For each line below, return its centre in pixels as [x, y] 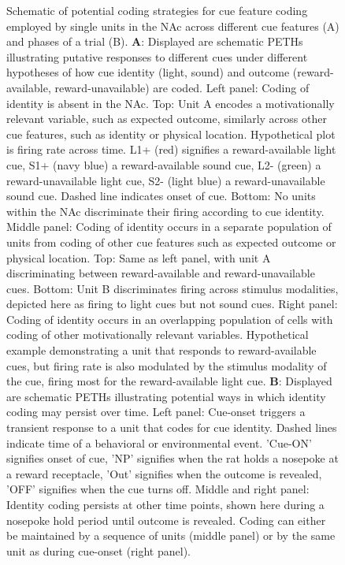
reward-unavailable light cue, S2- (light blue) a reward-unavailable [166, 180]
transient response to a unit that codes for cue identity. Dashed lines [172, 427]
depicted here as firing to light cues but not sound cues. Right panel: [172, 304]
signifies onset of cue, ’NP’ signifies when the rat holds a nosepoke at [172, 458]
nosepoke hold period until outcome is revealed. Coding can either [166, 520]
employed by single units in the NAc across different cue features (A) [173, 26]
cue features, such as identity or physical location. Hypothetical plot [171, 134]
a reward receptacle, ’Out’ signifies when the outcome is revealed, [164, 473]
